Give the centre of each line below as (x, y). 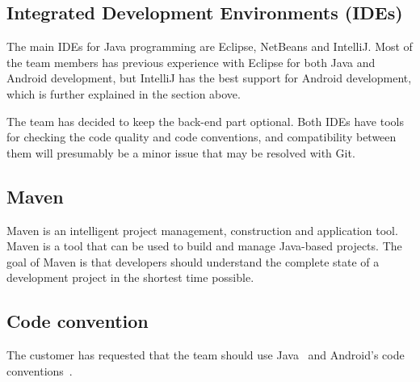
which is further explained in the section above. (124, 93)
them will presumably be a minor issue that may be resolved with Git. (181, 152)
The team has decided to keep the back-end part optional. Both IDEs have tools (205, 121)
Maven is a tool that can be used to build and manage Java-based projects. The (204, 246)
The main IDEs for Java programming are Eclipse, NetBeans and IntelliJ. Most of (210, 46)
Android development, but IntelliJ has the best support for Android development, (209, 78)
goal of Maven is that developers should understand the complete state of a (193, 261)
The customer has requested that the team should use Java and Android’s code (206, 355)
